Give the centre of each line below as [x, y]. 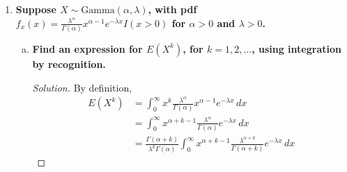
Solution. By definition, [82, 87]
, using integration [296, 48]
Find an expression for [87, 48]
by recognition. [69, 63]
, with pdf [172, 9]
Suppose [36, 9]
